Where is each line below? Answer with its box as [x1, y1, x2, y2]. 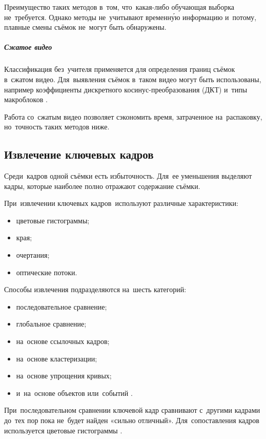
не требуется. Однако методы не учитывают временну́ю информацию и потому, [4, 11, 257, 22]
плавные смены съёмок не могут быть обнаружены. [4, 22, 167, 32]
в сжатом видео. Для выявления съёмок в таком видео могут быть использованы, [4, 73, 261, 84]
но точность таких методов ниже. [4, 121, 110, 132]
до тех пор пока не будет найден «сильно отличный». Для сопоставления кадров [4, 415, 259, 426]
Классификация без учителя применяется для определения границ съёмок [4, 64, 235, 74]
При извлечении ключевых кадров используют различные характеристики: [4, 198, 238, 208]
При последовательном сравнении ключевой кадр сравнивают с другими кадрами [4, 405, 260, 415]
